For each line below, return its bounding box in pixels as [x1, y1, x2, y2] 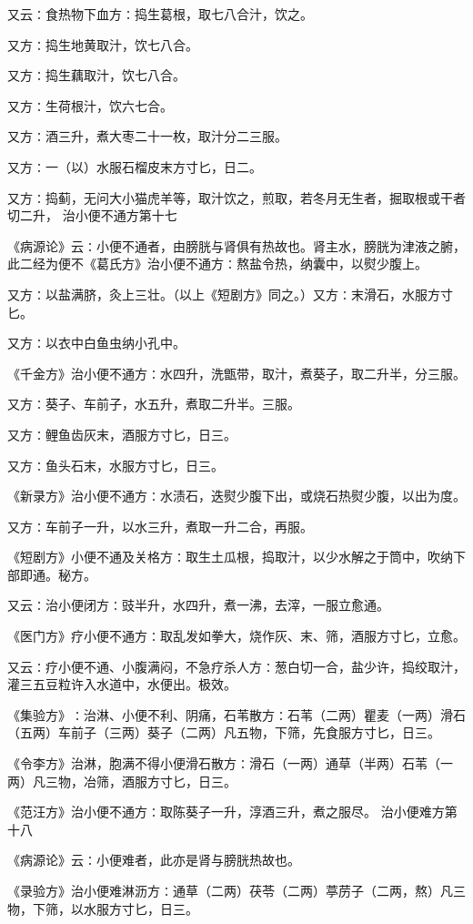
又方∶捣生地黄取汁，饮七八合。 [7, 35, 198, 54]
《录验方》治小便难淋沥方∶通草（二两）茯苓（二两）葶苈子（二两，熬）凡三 [7, 881, 466, 899]
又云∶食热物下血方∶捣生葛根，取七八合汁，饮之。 [7, 5, 313, 23]
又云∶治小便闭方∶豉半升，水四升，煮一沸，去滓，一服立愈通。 [7, 595, 389, 614]
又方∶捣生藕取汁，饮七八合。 [7, 66, 186, 85]
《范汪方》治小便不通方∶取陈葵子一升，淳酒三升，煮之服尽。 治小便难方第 [7, 802, 458, 821]
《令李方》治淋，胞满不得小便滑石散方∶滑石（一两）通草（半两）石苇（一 [7, 754, 453, 773]
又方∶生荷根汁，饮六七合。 [7, 96, 173, 115]
